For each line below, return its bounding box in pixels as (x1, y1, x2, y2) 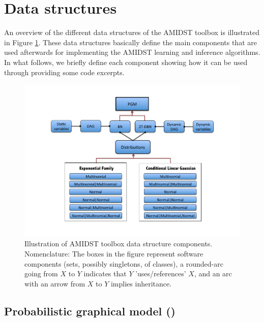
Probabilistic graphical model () (4, 303, 175, 318)
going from (24, 268, 58, 279)
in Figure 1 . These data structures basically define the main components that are (4, 37, 257, 47)
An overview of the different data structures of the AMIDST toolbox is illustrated (4, 27, 259, 38)
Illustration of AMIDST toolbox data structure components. (24, 238, 213, 249)
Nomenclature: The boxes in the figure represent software (24, 248, 203, 259)
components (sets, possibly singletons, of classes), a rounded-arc (24, 258, 223, 269)
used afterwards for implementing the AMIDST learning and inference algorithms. (4, 47, 260, 57)
